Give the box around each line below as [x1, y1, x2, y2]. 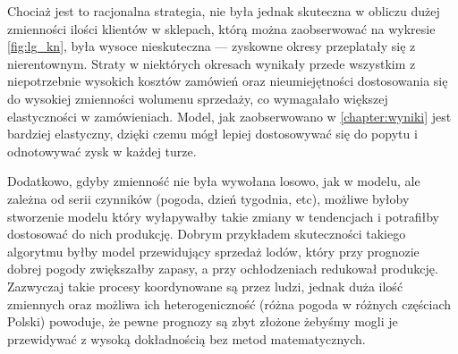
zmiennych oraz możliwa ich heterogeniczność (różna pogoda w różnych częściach [7, 294, 452, 313]
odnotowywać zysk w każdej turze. [7, 141, 197, 160]
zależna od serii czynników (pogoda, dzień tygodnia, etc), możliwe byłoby [7, 189, 410, 207]
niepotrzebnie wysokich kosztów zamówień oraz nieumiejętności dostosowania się [7, 72, 448, 90]
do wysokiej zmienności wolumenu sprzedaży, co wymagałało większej [7, 88, 388, 107]
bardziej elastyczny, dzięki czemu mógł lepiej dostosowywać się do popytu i [7, 124, 418, 143]
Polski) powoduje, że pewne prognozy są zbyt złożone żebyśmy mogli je [7, 312, 398, 331]
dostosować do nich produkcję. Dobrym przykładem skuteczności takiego [7, 224, 406, 243]
